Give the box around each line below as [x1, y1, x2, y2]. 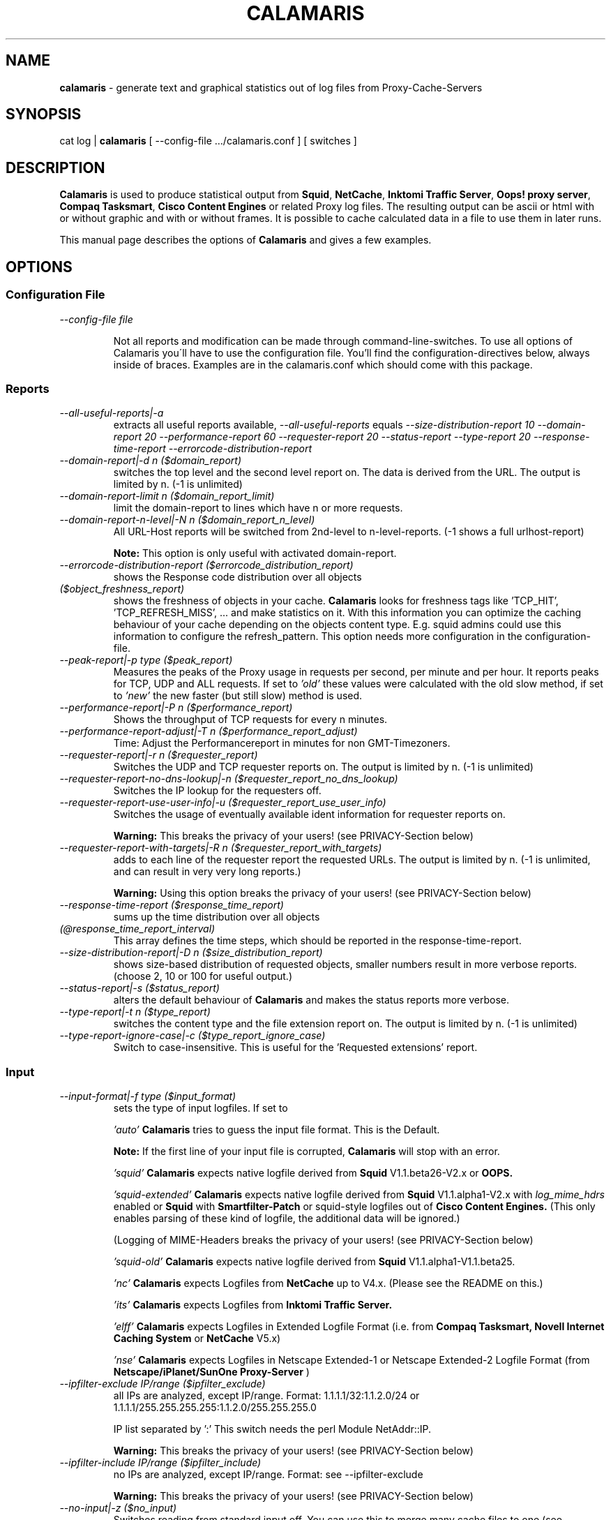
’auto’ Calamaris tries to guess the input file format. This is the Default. [113, 1124, 440, 1135]
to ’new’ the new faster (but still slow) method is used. [113, 690, 363, 702]
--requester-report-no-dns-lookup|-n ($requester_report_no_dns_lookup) [59, 773, 398, 785]
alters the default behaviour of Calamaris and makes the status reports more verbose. [113, 994, 510, 1006]
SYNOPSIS [6, 105, 82, 124]
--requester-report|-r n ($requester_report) [59, 749, 258, 761]
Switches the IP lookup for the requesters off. [113, 784, 322, 797]
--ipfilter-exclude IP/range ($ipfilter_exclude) [59, 1378, 266, 1389]
